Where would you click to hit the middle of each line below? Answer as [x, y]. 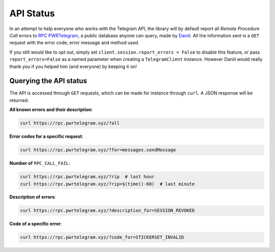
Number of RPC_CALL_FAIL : [40, 163]
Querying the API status [48, 81]
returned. [19, 100]
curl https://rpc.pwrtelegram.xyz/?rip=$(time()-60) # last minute [107, 184]
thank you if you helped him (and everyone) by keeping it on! [73, 66]
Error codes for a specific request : [46, 136]
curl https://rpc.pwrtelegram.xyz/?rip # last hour [87, 177]
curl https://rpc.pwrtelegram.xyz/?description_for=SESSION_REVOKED [107, 211]
